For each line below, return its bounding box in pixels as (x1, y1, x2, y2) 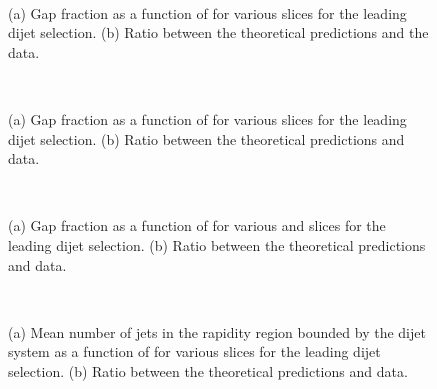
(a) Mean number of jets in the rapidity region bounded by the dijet (8, 321, 426, 342)
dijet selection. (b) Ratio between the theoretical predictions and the (8, 22, 429, 43)
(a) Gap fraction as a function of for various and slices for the (8, 215, 386, 236)
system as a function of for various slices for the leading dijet (8, 341, 381, 362)
